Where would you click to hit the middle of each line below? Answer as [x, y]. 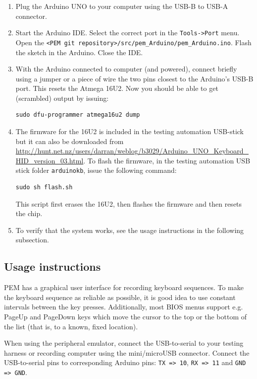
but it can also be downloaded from [70, 141]
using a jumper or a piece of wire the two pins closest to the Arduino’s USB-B [134, 78]
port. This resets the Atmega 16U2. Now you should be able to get [117, 88]
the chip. [29, 213]
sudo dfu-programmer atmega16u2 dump [78, 115]
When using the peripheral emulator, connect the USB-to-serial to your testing [124, 343]
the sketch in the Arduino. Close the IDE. [79, 52]
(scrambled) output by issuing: [62, 98]
